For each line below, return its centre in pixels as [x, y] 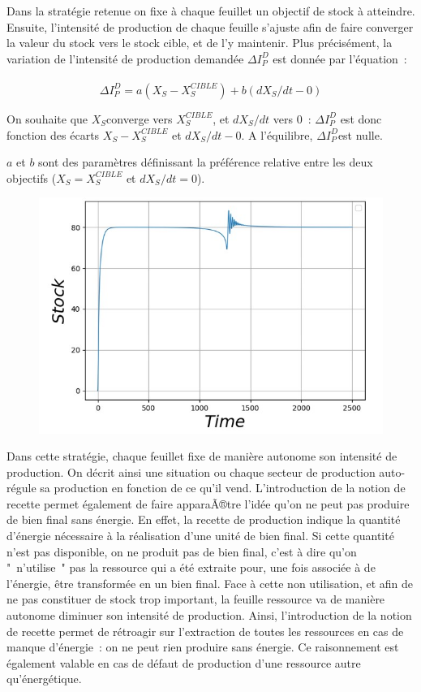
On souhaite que [47, 118]
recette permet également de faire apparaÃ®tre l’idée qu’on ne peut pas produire [208, 503]
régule [21, 488]
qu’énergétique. [44, 679]
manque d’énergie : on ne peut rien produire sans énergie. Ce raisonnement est [203, 647]
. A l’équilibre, [277, 134]
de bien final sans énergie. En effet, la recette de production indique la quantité [204, 519]
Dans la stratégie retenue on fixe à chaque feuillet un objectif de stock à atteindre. [211, 11]
